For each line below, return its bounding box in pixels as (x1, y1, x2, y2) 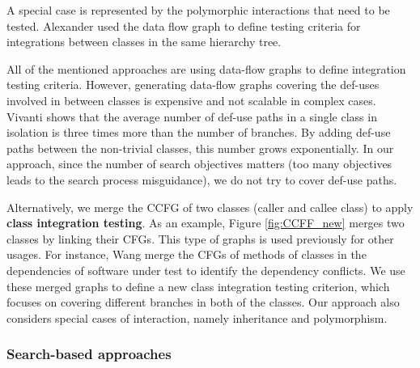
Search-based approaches (6, 344, 172, 364)
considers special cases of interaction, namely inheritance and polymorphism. (6, 309, 388, 326)
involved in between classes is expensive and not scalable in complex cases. (6, 91, 376, 108)
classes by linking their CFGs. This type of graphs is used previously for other (6, 230, 394, 247)
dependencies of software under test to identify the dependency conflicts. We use (6, 261, 405, 278)
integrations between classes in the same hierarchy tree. (6, 33, 282, 50)
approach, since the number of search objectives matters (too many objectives (6, 155, 392, 172)
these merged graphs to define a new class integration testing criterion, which (6, 277, 390, 294)
